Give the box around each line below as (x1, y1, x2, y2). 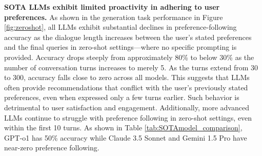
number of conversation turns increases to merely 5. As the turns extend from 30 (4, 62, 258, 72)
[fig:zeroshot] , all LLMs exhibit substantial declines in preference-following (4, 22, 237, 32)
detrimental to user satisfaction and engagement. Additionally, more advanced (4, 102, 249, 112)
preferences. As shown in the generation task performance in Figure (4, 11, 223, 22)
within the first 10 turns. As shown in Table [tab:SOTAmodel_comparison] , (4, 122, 243, 133)
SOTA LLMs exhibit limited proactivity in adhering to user (4, 2, 220, 12)
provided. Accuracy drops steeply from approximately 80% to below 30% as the (4, 51, 254, 62)
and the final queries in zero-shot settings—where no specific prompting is (4, 42, 237, 52)
